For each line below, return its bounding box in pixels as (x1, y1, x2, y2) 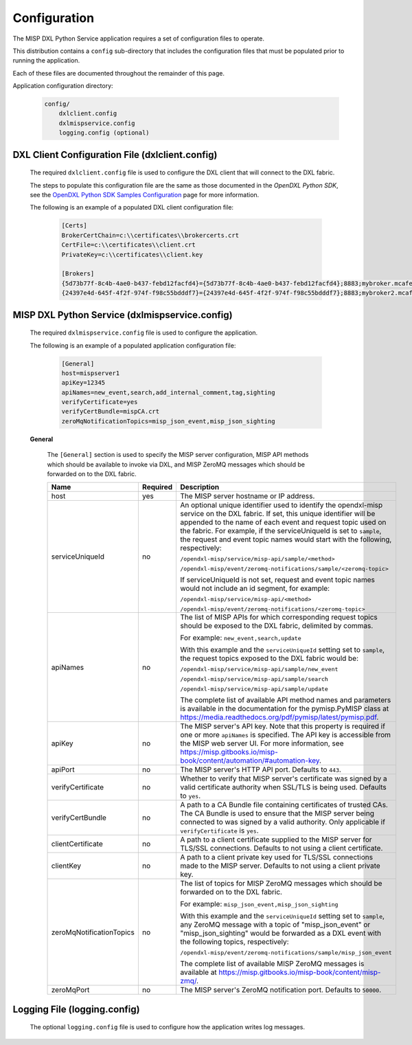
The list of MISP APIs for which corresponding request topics (180, 612, 378, 622)
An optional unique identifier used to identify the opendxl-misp (180, 500, 383, 510)
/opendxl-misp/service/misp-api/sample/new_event (180, 666, 339, 673)
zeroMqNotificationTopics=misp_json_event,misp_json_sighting (61, 417, 275, 425)
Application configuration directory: (12, 82, 113, 90)
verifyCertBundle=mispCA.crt (61, 407, 160, 416)
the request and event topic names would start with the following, (180, 535, 392, 544)
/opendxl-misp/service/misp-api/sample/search (180, 675, 329, 683)
